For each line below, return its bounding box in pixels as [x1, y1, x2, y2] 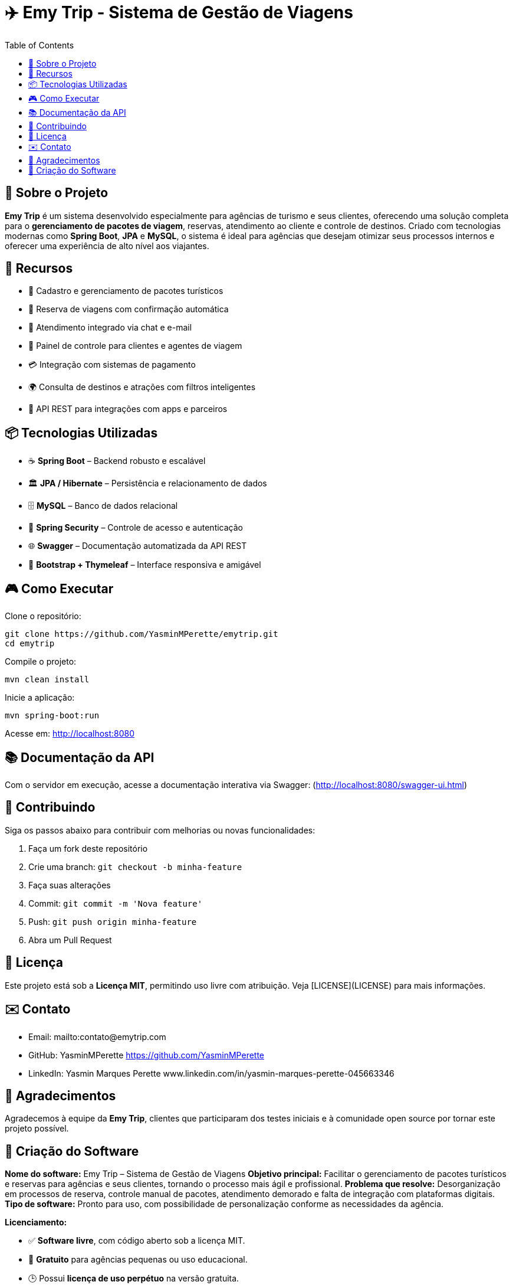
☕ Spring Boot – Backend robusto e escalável [28, 456, 206, 466]
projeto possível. [5, 1123, 69, 1134]
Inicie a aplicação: [5, 692, 75, 703]
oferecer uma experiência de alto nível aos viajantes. [5, 240, 209, 251]
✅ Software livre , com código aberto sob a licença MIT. [28, 1235, 245, 1246]
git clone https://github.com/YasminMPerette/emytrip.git [5, 629, 278, 639]
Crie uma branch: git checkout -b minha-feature [28, 861, 242, 872]
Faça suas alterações [28, 879, 111, 890]
